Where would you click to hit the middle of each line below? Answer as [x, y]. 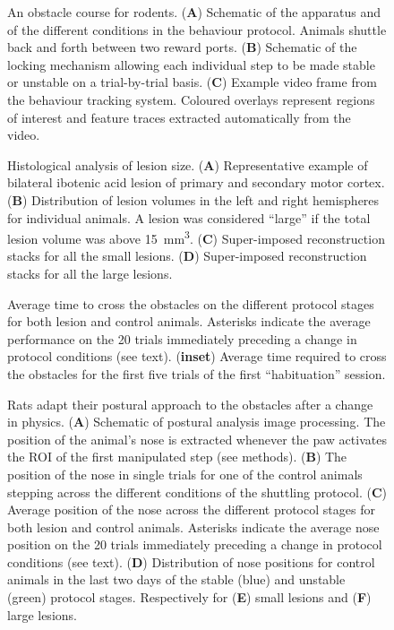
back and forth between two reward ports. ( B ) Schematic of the [182, 47]
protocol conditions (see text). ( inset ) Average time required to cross [197, 356]
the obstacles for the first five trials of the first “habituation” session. [197, 373]
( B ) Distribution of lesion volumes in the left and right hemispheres [193, 199]
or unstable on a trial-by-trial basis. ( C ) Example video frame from [192, 82]
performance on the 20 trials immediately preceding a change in [182, 338]
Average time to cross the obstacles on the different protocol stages [191, 303]
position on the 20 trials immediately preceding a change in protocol [195, 544]
